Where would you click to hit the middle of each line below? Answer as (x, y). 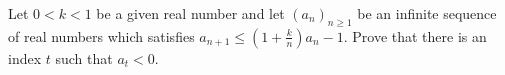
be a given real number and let (190, 13)
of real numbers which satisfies (101, 35)
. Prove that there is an (415, 35)
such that (84, 57)
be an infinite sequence (427, 13)
